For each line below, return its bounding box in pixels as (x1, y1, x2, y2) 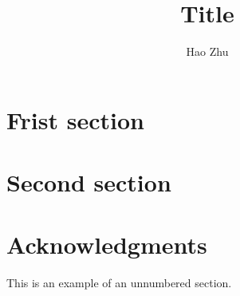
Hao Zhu (186, 43, 229, 60)
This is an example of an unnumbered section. (6, 274, 232, 291)
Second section (6, 166, 171, 199)
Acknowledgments (6, 228, 207, 261)
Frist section (6, 103, 144, 136)
